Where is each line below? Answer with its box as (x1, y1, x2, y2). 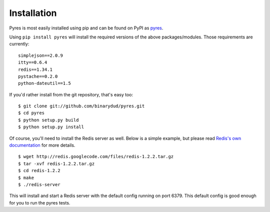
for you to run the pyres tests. (9, 200, 70, 206)
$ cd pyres (18, 110, 45, 116)
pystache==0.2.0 (18, 73, 58, 79)
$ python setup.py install (18, 124, 84, 130)
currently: (9, 41, 29, 47)
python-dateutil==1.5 (18, 80, 71, 86)
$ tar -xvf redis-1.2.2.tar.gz (18, 161, 95, 167)
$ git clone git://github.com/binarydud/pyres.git (18, 103, 145, 109)
